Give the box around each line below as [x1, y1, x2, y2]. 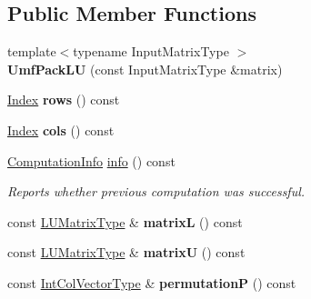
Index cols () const [7, 120, 115, 139]
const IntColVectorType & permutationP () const [7, 273, 296, 292]
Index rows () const [7, 90, 120, 109]
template [7, 42, 56, 61]
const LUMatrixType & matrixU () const [7, 243, 246, 262]
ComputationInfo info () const [7, 151, 176, 170]
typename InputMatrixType [73, 42, 229, 61]
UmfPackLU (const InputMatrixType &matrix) [7, 59, 283, 78]
